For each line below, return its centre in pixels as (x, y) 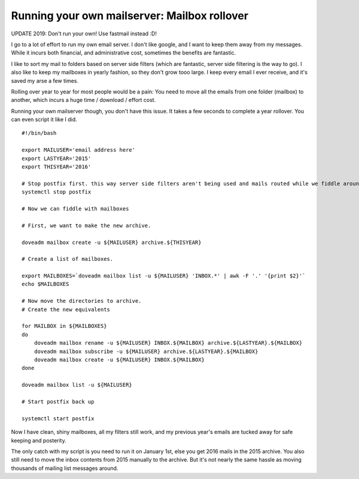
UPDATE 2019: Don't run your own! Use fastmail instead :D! (84, 34)
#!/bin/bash (39, 133)
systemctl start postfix (58, 418)
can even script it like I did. (44, 119)
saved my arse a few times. (45, 80)
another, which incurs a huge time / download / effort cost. (83, 100)
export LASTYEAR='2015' (57, 158)
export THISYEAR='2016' (57, 167)
